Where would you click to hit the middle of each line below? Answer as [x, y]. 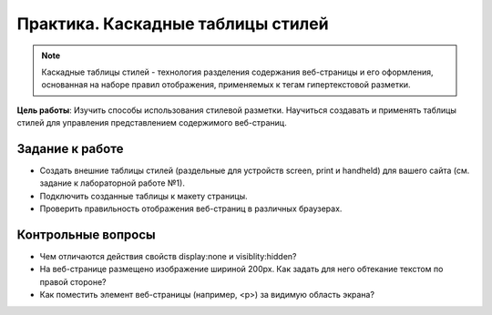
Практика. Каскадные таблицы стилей [173, 24]
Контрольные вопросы [86, 235]
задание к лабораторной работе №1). [113, 183]
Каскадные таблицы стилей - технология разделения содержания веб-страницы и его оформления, [237, 72]
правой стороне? [73, 281]
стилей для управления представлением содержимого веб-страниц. [152, 123]
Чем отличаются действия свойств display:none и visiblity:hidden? [168, 257]
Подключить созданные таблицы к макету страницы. [143, 196]
